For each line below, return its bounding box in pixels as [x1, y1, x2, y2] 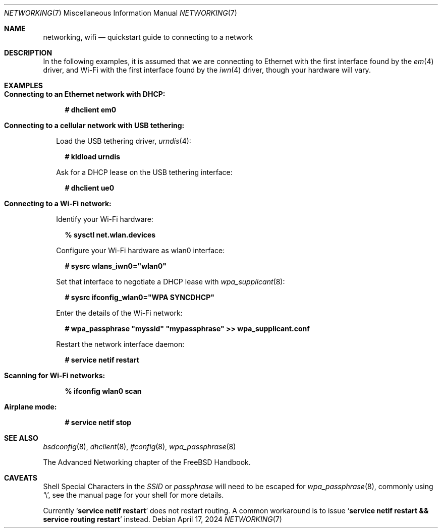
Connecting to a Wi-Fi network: [4, 199, 112, 208]
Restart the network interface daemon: [56, 340, 185, 348]
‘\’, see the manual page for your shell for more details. [43, 491, 224, 499]
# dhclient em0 [65, 105, 117, 114]
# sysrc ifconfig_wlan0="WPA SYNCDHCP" [65, 293, 214, 302]
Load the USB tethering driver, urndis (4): [56, 137, 191, 145]
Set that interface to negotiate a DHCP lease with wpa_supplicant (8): [56, 277, 285, 286]
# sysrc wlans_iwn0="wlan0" [65, 262, 167, 270]
